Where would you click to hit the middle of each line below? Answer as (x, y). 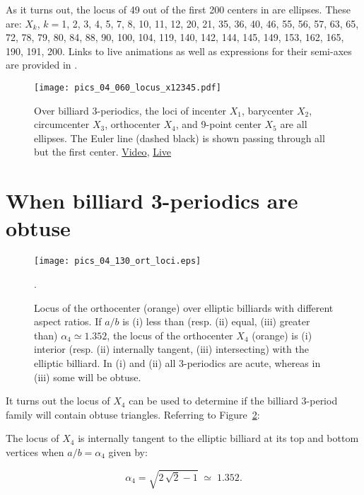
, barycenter (268, 110)
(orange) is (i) (282, 335)
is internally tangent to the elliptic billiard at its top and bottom (218, 438)
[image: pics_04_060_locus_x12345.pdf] (128, 87)
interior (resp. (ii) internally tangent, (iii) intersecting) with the (171, 349)
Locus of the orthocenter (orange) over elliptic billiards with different (184, 307)
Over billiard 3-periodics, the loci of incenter (130, 110)
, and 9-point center (218, 124)
